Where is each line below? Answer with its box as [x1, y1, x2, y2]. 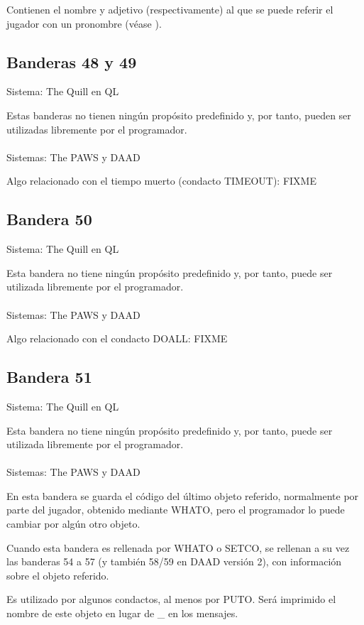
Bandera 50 [6, 208, 92, 230]
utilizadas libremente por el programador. [6, 121, 187, 136]
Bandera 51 [6, 366, 92, 388]
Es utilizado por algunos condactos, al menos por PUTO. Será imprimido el [6, 592, 336, 607]
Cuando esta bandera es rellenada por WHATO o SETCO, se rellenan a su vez [6, 540, 350, 555]
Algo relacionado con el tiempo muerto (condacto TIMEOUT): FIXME [6, 173, 316, 188]
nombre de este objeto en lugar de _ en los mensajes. [6, 606, 238, 621]
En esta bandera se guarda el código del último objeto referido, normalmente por [6, 488, 359, 503]
